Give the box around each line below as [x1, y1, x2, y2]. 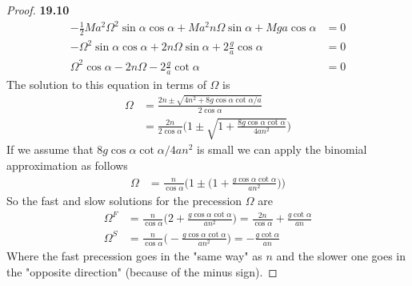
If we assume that [6, 141, 94, 158]
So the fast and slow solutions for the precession [6, 192, 242, 209]
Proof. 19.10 [6, 2, 70, 18]
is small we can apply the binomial [196, 141, 367, 158]
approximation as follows [6, 157, 128, 173]
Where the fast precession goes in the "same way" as [6, 248, 262, 264]
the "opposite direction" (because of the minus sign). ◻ [6, 263, 278, 280]
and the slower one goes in [276, 248, 406, 264]
